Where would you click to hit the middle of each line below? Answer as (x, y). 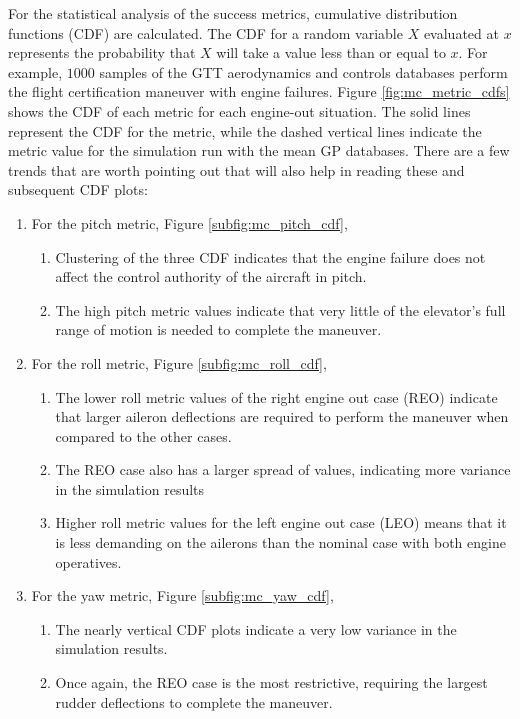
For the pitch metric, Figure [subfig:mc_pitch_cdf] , (189, 222)
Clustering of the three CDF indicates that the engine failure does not (270, 256)
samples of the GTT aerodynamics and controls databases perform (303, 71)
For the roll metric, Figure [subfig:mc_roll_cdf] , (179, 362)
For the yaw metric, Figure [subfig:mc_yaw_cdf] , (182, 595)
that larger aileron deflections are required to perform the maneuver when (282, 416)
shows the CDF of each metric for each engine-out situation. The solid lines (239, 110)
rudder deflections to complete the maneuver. (194, 701)
